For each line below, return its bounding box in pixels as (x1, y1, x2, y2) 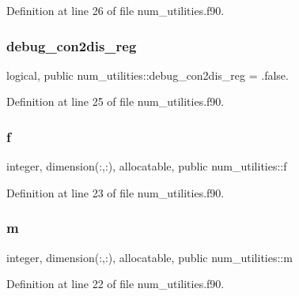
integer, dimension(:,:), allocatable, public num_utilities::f (6, 158, 287, 174)
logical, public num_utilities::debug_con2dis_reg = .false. (6, 66, 289, 83)
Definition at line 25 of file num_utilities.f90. (6, 93, 225, 110)
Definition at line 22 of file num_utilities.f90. (6, 275, 225, 292)
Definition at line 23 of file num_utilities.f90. (6, 184, 225, 200)
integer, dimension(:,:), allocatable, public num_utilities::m (6, 249, 293, 265)
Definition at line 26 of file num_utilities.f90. (6, 2, 225, 18)
